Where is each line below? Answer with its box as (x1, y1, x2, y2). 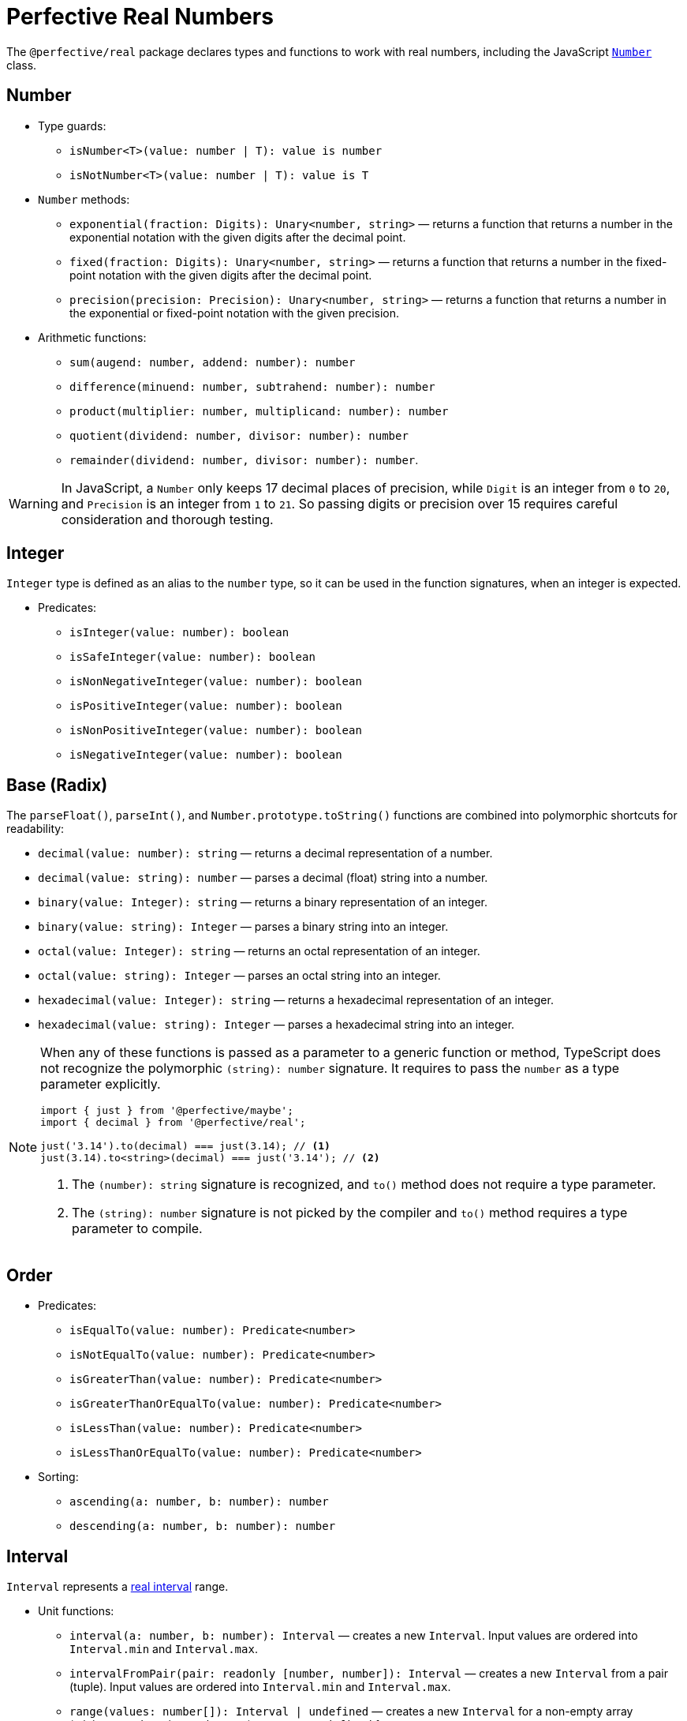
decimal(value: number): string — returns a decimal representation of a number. (38, 846, 493, 860)
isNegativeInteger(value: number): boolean (69, 748, 342, 762)
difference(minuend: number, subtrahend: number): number (69, 380, 435, 393)
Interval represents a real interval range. (6, 1579, 229, 1593)
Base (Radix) (6, 774, 108, 795)
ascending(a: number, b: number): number (69, 1495, 329, 1509)
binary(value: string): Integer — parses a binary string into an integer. (38, 920, 449, 934)
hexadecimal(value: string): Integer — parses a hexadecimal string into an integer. (38, 1018, 515, 1032)
